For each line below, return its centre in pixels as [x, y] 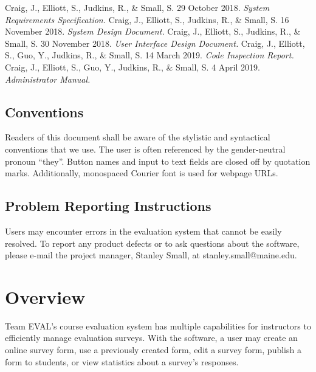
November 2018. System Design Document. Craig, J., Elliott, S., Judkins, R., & [153, 31]
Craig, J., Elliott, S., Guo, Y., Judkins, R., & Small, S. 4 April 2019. [132, 67]
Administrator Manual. [48, 79]
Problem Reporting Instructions [108, 206]
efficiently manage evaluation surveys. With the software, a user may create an [151, 338]
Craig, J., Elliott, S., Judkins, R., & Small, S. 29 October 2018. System [137, 7]
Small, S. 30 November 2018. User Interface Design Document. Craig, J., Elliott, [155, 43]
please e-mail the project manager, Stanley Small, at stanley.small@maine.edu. [151, 255]
